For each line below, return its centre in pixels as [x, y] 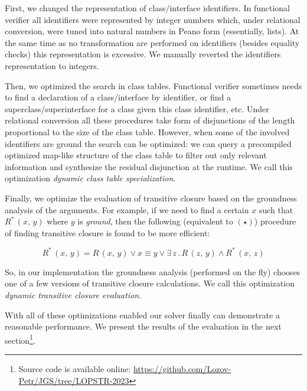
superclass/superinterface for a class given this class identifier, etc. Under [137, 108]
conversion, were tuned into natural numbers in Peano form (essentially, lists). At [152, 31]
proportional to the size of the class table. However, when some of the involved [147, 131]
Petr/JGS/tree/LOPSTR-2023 [74, 380]
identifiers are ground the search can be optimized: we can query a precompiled [148, 143]
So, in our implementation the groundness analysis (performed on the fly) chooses [153, 271]
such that [276, 209]
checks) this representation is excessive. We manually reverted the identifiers [143, 54]
